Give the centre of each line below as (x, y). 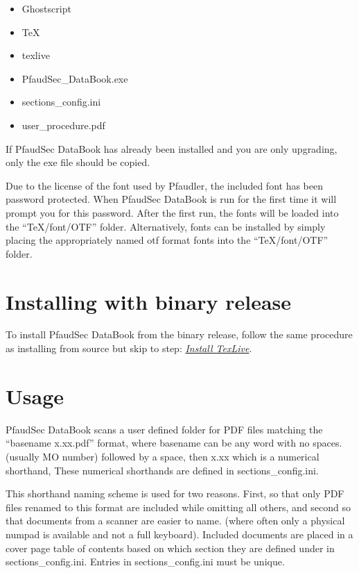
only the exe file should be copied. (78, 162)
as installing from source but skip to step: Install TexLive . (129, 348)
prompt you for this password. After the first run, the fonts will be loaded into (172, 212)
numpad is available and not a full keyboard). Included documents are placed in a (179, 534)
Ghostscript (46, 8)
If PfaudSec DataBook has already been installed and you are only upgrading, (172, 148)
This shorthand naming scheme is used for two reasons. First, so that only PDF (175, 493)
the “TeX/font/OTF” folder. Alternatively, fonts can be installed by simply (166, 226)
